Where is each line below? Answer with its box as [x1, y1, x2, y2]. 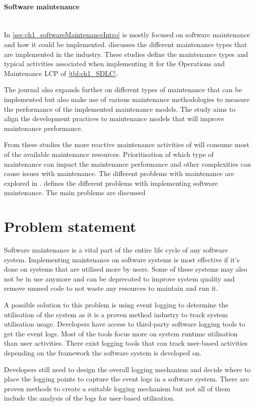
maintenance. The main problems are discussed [4, 187, 146, 198]
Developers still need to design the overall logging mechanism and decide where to [4, 364, 251, 374]
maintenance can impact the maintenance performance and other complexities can [4, 158, 251, 169]
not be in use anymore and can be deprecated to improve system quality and [4, 273, 235, 283]
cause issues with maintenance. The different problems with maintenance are [4, 168, 234, 178]
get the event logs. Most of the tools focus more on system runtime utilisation [4, 328, 238, 338]
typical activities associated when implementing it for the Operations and [4, 58, 225, 69]
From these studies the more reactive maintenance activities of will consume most [4, 139, 250, 150]
